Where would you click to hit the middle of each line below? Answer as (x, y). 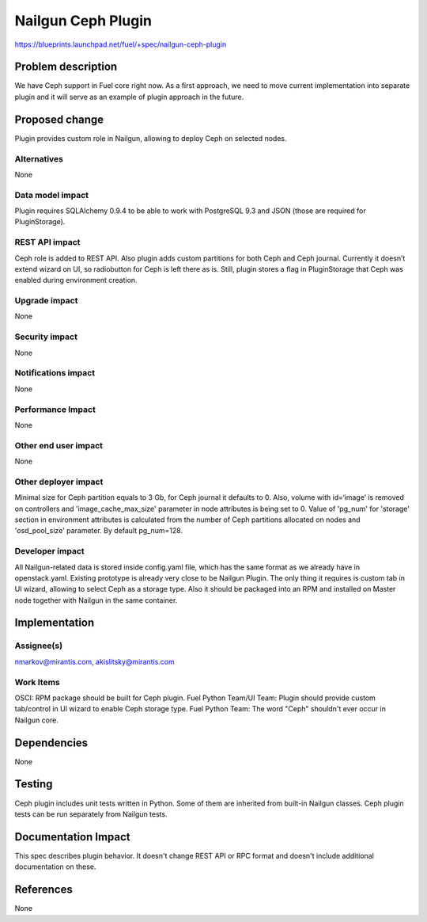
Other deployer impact (59, 482)
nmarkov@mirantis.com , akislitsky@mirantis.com (94, 661)
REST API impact (47, 242)
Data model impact (52, 195)
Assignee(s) (39, 646)
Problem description (66, 67)
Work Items (37, 682)
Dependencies (51, 743)
